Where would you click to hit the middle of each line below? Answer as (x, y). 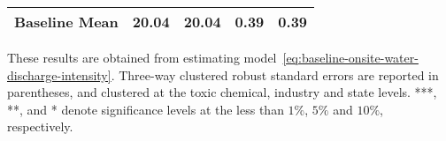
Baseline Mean (66, 22)
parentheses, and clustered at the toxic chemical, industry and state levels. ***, (222, 92)
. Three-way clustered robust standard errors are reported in (275, 74)
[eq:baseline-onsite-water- (350, 57)
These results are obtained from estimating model (142, 57)
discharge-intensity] (59, 74)
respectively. (40, 126)
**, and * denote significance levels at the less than (146, 109)
